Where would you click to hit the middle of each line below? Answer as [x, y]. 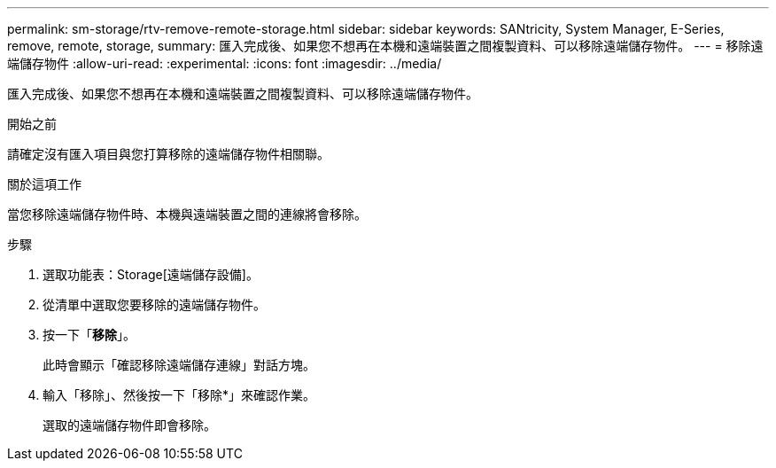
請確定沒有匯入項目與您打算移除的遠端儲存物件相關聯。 [168, 154]
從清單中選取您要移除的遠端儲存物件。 [154, 304]
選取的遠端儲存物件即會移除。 [129, 425]
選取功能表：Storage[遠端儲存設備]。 [151, 274]
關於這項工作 [44, 184]
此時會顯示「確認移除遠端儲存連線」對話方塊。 [179, 365]
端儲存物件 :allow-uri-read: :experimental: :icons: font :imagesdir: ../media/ [225, 63]
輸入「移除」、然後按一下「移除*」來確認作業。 [179, 395]
